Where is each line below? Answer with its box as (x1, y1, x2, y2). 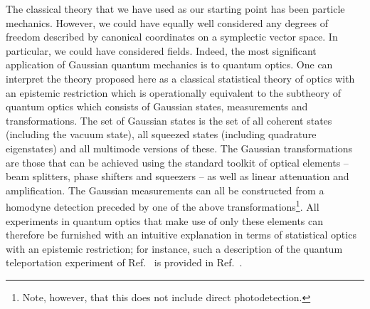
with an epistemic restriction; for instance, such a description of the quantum (6, 241, 343, 256)
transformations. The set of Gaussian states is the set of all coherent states (6, 112, 332, 127)
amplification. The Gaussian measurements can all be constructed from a (6, 182, 324, 197)
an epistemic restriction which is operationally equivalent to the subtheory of (6, 85, 342, 100)
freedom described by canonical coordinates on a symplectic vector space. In (6, 29, 338, 44)
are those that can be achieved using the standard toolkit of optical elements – (6, 154, 349, 169)
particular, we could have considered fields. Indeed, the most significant (6, 43, 317, 58)
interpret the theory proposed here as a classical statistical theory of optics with (6, 70, 355, 85)
